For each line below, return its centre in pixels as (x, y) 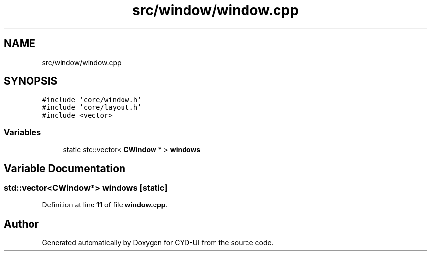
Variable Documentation (65, 168)
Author (21, 224)
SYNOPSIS (31, 81)
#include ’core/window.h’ (92, 100)
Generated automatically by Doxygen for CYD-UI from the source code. (158, 243)
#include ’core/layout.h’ (92, 108)
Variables (23, 132)
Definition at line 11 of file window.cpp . (105, 205)
